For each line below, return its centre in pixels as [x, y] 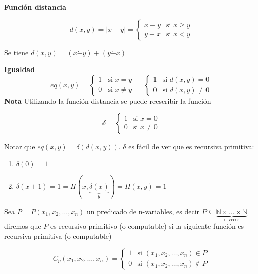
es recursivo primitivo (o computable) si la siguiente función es [147, 226]
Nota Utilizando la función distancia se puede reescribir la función [108, 100]
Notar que [20, 146]
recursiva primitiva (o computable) [58, 235]
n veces [232, 219]
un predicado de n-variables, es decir [143, 211]
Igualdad [20, 69]
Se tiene [16, 52]
